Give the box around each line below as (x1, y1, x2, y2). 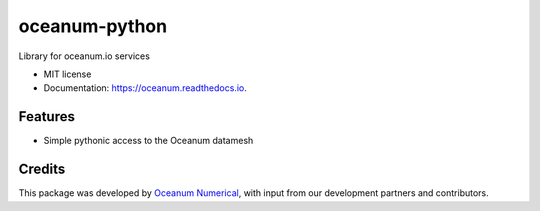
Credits (18, 161, 66, 178)
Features (18, 108, 75, 125)
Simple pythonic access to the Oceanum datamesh (43, 135, 254, 147)
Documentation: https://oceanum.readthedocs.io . (43, 82, 247, 94)
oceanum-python (18, 15, 168, 37)
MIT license (43, 68, 92, 80)
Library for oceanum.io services (18, 50, 150, 62)
